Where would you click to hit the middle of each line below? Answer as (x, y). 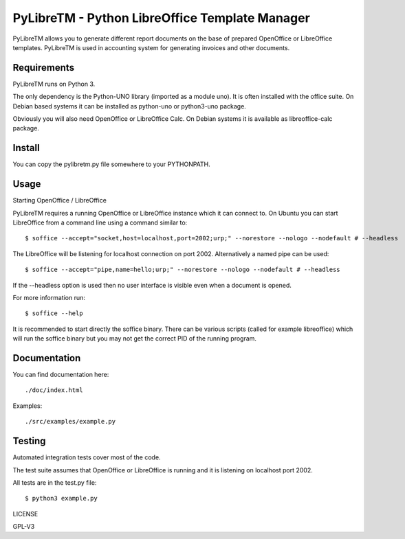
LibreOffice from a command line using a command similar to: (100, 222)
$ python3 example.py (61, 498)
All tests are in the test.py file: (55, 482)
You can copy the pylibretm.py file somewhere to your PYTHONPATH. (112, 164)
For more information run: (49, 297)
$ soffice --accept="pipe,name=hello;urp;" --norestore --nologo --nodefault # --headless (183, 270)
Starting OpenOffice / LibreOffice (59, 200)
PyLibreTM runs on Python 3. (54, 84)
